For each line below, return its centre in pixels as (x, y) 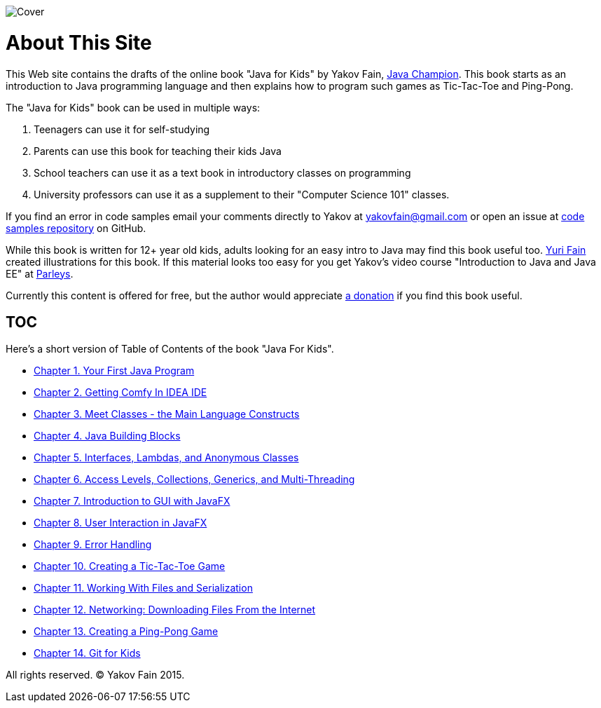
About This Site (79, 42)
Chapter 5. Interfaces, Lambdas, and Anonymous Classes (166, 458)
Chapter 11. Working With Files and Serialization (143, 588)
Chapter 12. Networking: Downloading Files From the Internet (175, 610)
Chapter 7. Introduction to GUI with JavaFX (132, 501)
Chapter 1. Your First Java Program (114, 371)
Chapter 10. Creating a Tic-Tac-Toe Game (130, 566)
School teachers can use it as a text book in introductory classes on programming (222, 172)
